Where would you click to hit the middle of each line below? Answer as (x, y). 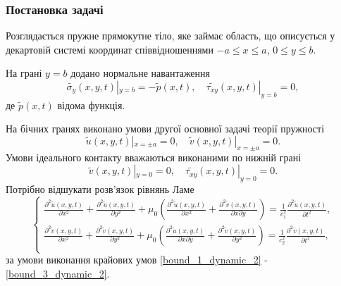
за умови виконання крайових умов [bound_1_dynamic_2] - (137, 260)
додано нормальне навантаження (141, 73)
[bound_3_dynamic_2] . (58, 273)
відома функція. (91, 105)
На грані (24, 73)
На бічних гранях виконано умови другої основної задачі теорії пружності (165, 129)
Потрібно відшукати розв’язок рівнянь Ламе (100, 189)
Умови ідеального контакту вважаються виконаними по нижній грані (154, 157)
